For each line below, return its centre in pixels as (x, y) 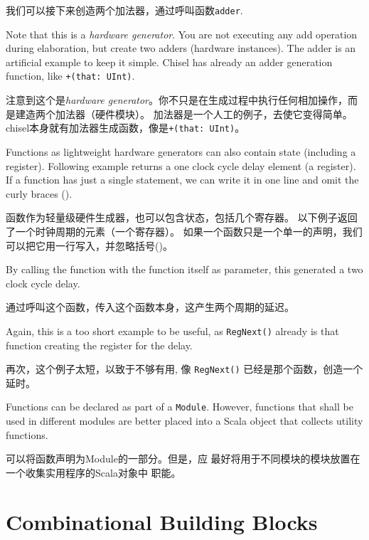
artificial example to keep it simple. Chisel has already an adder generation (169, 62)
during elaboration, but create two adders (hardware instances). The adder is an (181, 48)
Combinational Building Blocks (162, 521)
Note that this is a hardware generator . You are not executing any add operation (182, 34)
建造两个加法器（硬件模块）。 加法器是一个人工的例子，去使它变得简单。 (184, 113)
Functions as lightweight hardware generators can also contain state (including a (181, 151)
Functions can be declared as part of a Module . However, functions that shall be (180, 407)
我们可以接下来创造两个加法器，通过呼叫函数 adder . (124, 10)
